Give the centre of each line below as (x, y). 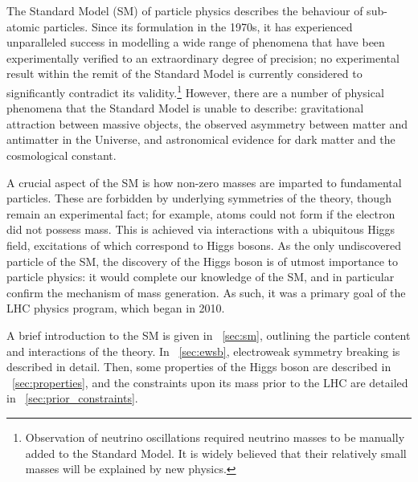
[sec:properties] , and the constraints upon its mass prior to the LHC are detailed (210, 382)
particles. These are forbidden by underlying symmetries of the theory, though (199, 198)
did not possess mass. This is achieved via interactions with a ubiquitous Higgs (201, 229)
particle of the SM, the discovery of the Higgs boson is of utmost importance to (202, 261)
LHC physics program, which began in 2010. (116, 308)
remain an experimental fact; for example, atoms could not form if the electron (201, 213)
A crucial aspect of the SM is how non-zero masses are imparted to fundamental (204, 182)
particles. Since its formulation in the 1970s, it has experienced (198, 26)
